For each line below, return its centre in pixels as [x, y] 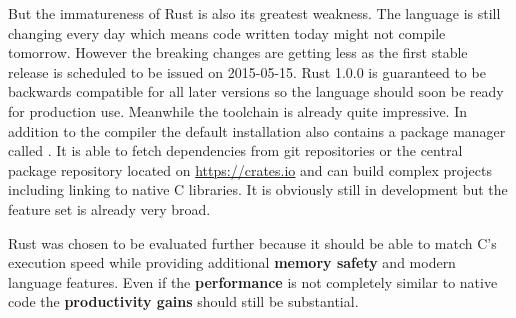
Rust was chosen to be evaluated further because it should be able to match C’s [252, 242]
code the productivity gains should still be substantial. [183, 301]
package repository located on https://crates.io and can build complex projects [250, 169]
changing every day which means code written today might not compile [227, 32]
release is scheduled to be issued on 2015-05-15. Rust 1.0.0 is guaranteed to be [247, 71]
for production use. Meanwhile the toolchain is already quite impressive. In [237, 110]
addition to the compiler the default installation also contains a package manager [257, 130]
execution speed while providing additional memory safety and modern [232, 262]
